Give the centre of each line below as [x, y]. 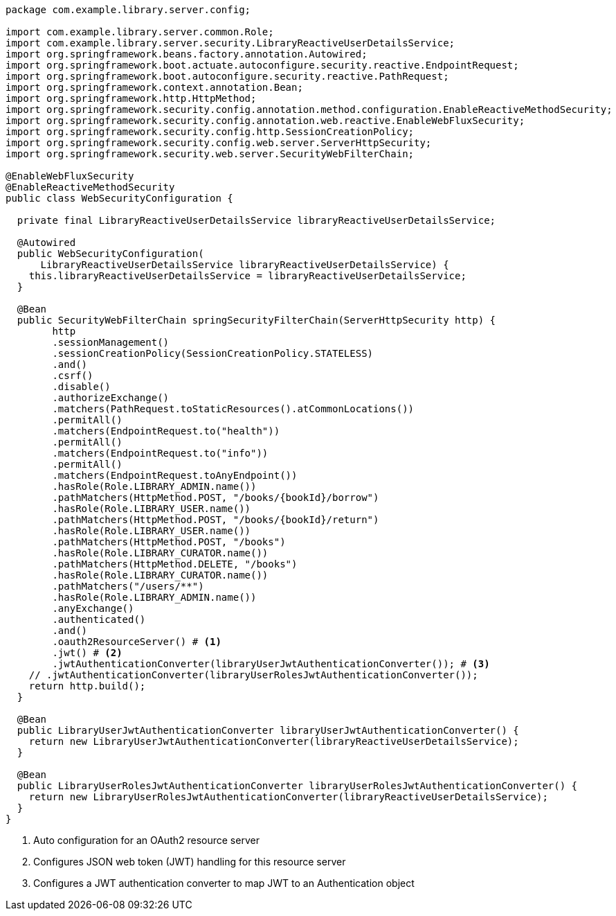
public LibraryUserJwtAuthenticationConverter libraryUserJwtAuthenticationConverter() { [268, 730]
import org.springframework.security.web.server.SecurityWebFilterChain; [210, 154]
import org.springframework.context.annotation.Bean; [154, 87]
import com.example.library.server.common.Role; [140, 32]
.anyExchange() [93, 608]
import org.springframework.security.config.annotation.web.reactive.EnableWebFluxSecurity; [265, 121]
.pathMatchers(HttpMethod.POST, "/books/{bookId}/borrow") [216, 497]
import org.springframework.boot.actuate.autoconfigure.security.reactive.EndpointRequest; [262, 65]
